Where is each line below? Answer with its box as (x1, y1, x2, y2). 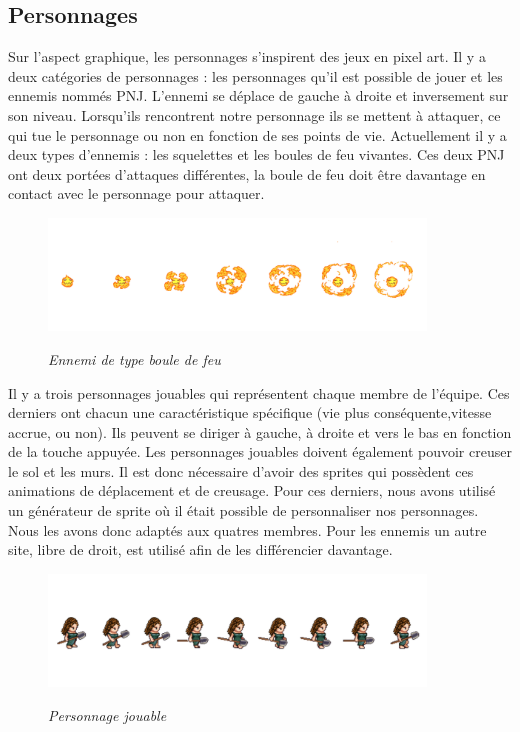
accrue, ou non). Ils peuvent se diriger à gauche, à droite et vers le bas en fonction (8, 421, 512, 442)
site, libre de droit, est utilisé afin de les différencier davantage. (8, 539, 393, 560)
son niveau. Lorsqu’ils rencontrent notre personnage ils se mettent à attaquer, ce (8, 104, 501, 125)
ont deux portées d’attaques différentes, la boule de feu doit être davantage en (8, 163, 486, 184)
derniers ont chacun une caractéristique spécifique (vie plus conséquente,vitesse (8, 402, 492, 423)
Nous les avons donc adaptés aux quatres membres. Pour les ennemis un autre (8, 519, 487, 540)
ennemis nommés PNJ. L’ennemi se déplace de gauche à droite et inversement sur (8, 85, 509, 106)
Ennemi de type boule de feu (48, 348, 221, 369)
